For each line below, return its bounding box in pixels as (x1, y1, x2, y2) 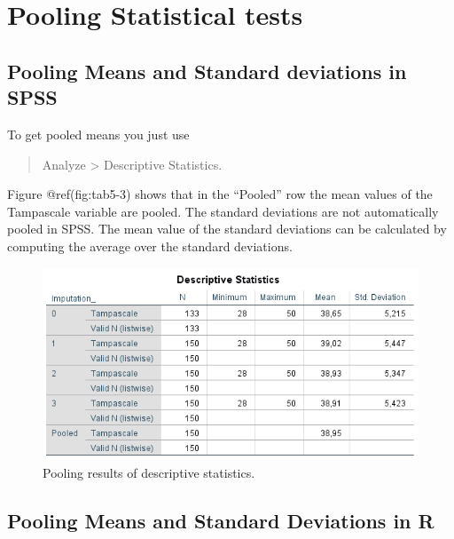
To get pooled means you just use (7, 124, 190, 143)
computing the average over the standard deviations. (7, 236, 293, 255)
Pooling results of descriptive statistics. (43, 463, 255, 481)
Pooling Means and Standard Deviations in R (7, 506, 434, 534)
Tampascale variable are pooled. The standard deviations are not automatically (7, 202, 439, 220)
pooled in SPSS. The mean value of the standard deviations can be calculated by (7, 219, 447, 238)
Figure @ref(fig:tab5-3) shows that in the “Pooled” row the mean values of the (7, 185, 433, 203)
